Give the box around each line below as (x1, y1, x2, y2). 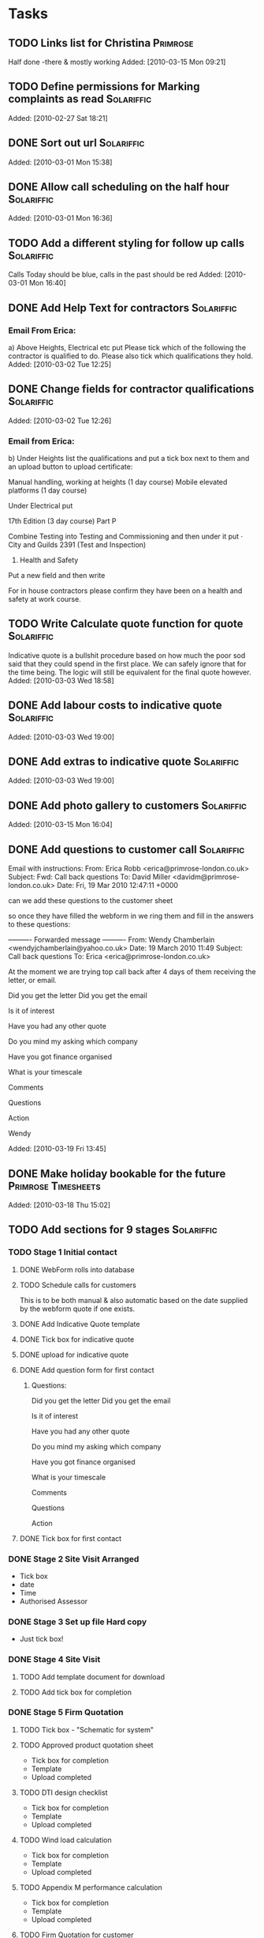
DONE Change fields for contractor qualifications (8, 383, 255, 396)
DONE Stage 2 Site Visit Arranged (8, 1553, 139, 1564)
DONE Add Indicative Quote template (19, 1319, 140, 1328)
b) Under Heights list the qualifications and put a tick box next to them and (8, 454, 250, 463)
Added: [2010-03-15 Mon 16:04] (8, 820, 113, 829)
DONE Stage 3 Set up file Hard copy (8, 1616, 147, 1627)
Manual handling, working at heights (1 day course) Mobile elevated (8, 478, 228, 487)
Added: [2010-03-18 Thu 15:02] (8, 1199, 111, 1210)
